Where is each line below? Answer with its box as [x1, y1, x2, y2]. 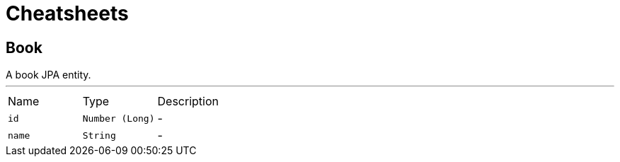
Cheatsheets [6, 1, 129, 25]
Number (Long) [82, 112, 155, 124]
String [82, 129, 116, 141]
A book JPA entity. [6, 69, 91, 81]
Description [157, 94, 219, 109]
